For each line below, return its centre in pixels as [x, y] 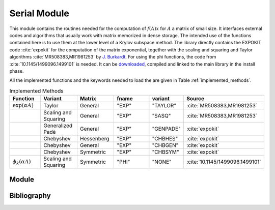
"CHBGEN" [165, 145]
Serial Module [39, 13]
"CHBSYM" [166, 152]
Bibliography [30, 196]
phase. [17, 71]
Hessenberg [94, 139]
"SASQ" [161, 116]
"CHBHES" [165, 139]
